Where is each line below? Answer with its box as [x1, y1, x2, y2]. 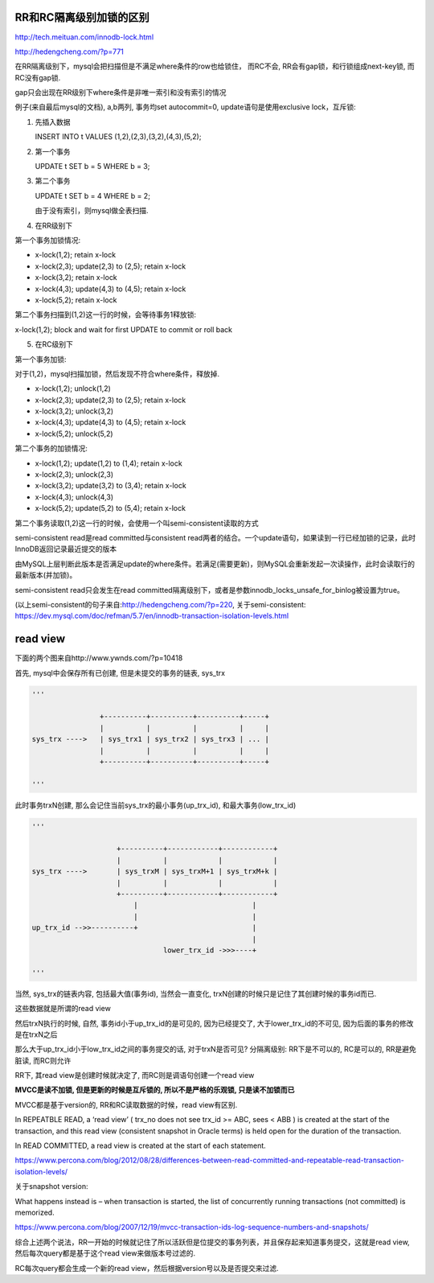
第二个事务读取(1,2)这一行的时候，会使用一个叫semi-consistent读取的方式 [14, 518, 259, 528]
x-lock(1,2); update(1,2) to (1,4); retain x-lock [35, 459, 182, 468]
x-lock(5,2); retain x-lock [35, 294, 117, 305]
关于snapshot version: [14, 1182, 88, 1191]
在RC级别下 [35, 339, 74, 349]
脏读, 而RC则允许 [14, 1055, 72, 1065]
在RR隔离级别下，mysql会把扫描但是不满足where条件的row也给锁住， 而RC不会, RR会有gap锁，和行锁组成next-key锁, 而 [14, 61, 416, 72]
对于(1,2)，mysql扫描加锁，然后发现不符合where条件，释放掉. [14, 368, 220, 378]
